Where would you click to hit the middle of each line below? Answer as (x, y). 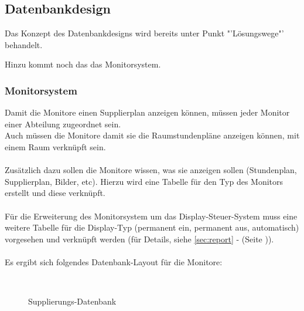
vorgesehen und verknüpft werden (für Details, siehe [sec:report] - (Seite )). (139, 239)
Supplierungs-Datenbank (72, 301)
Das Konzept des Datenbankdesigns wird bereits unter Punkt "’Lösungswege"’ (144, 33)
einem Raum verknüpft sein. (55, 146)
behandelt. (24, 44)
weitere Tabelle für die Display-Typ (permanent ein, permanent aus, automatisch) (152, 227)
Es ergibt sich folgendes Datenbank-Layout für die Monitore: (114, 261)
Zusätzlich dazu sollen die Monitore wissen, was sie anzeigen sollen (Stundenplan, (151, 170)
